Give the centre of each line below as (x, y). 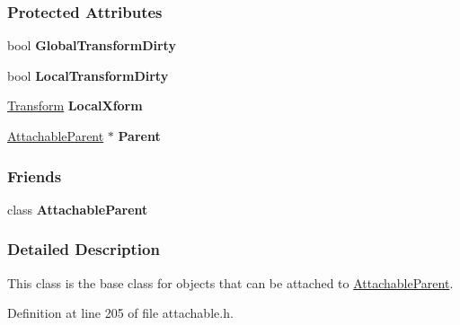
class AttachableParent (78, 209)
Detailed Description (84, 249)
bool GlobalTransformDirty (92, 45)
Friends (35, 176)
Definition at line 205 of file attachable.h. (120, 313)
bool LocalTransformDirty (88, 75)
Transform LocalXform (75, 105)
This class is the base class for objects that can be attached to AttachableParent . (230, 282)
